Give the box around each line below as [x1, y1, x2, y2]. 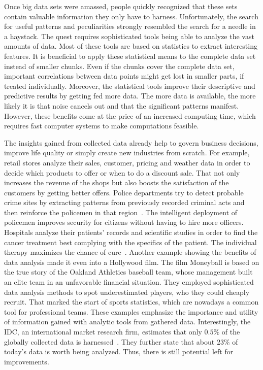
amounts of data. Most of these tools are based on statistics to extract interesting [4, 41, 257, 51]
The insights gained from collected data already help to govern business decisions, [4, 137, 258, 148]
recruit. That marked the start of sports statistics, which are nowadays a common [4, 296, 259, 307]
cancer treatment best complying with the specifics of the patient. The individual [4, 237, 257, 247]
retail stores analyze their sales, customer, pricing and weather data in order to [4, 157, 250, 167]
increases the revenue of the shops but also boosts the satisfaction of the [4, 177, 229, 188]
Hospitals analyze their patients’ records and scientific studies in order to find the [4, 227, 258, 238]
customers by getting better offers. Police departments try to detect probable [4, 187, 244, 197]
